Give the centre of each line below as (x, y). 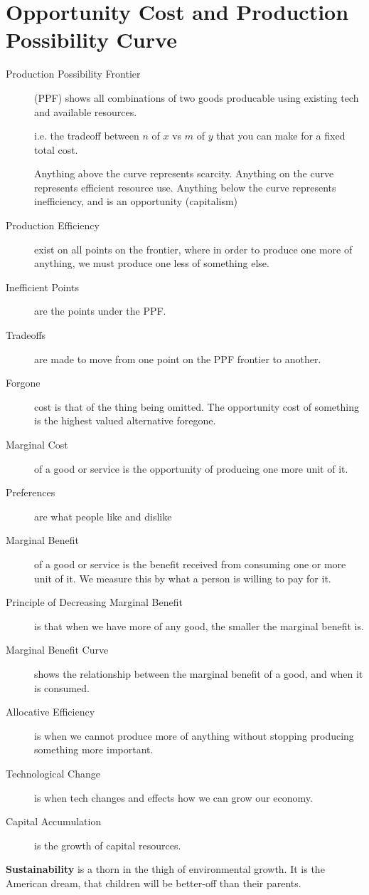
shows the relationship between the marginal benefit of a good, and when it (199, 673)
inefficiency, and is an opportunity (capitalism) (136, 201)
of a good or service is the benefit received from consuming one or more (190, 564)
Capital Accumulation (54, 821)
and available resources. (86, 111)
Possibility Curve (91, 40)
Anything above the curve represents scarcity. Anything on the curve (184, 173)
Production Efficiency (53, 225)
